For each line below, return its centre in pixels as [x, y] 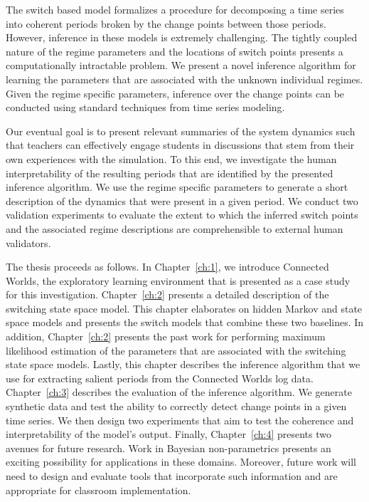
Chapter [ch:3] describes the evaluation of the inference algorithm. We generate [179, 392]
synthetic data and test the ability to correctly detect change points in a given [176, 406]
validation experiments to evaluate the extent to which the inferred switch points [182, 215]
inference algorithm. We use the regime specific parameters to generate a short [177, 187]
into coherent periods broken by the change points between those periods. [166, 23]
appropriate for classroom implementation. [98, 490]
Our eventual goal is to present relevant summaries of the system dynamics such [181, 131]
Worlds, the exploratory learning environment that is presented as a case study [178, 280]
